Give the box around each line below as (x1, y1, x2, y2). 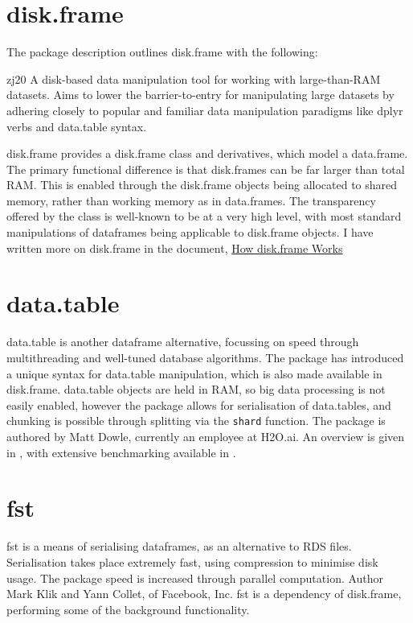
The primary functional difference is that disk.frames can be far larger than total (6, 160, 405, 177)
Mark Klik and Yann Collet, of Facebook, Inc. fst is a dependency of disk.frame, (6, 585, 402, 602)
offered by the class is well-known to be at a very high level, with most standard (6, 208, 402, 225)
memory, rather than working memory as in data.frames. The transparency (6, 192, 376, 208)
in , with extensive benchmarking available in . (6, 444, 236, 460)
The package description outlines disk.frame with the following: (6, 43, 318, 60)
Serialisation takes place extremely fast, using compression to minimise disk (6, 553, 378, 570)
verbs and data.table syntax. (6, 118, 147, 134)
